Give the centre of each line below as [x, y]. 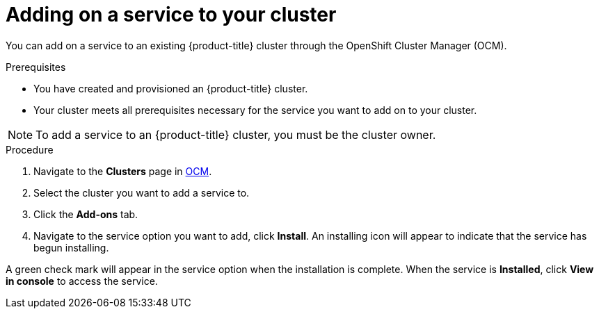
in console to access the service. [82, 281]
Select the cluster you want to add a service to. [142, 192]
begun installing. [71, 247]
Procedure [30, 149]
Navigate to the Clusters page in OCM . [123, 171]
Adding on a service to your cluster [171, 15]
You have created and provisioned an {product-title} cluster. [171, 88]
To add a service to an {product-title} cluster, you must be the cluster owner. [236, 134]
